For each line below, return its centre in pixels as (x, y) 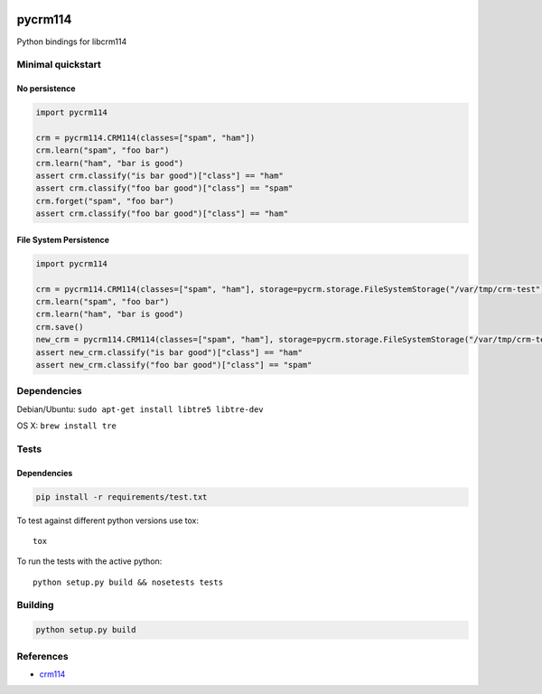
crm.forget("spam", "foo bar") (105, 201)
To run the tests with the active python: (89, 561)
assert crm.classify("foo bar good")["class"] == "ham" (162, 214)
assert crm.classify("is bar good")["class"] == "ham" (159, 176)
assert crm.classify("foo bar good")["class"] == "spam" (164, 188)
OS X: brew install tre (67, 426)
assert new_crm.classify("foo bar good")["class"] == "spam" (174, 365)
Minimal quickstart (59, 65)
